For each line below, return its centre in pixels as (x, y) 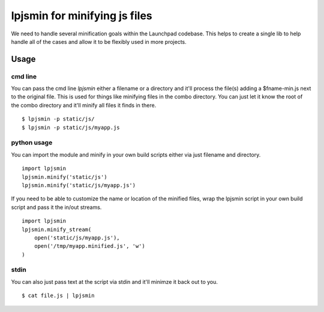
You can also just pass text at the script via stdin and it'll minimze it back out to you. (115, 281)
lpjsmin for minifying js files (82, 16)
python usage (32, 143)
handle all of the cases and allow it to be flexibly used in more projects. (99, 41)
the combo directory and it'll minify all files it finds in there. (84, 105)
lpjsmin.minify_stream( (57, 229)
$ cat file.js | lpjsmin (58, 296)
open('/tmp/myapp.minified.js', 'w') (89, 246)
